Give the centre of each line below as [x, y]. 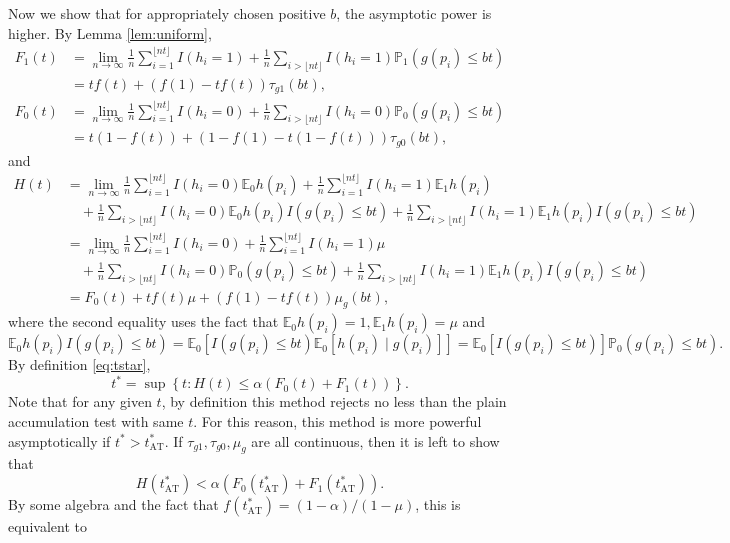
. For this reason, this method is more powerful [337, 421]
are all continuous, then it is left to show [375, 440]
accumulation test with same [96, 421]
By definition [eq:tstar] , [79, 364]
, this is [438, 504]
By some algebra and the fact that [113, 504]
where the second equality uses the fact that [143, 321]
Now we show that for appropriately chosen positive [167, 13]
